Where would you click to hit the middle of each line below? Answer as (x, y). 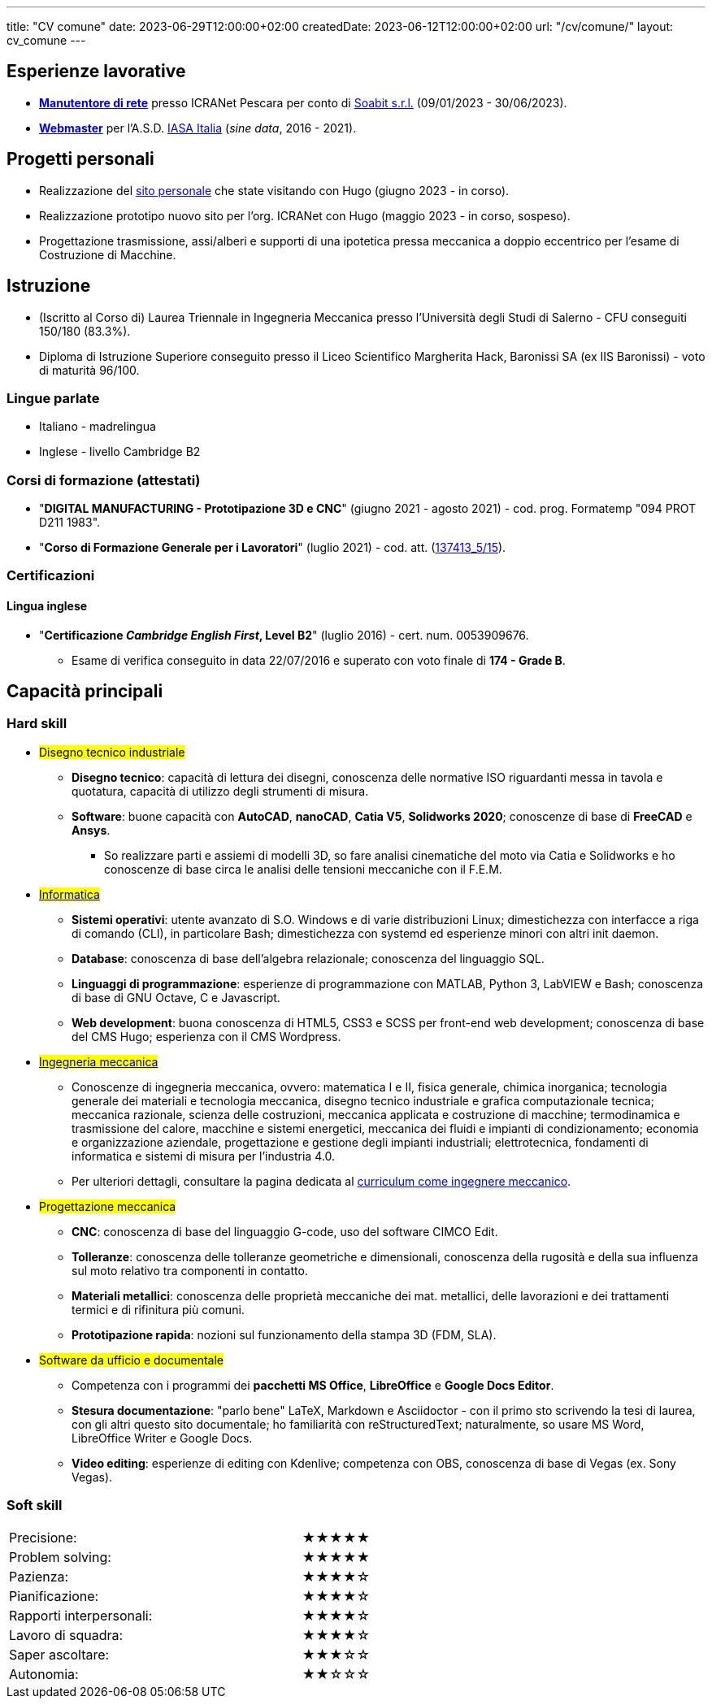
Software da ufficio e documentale (132, 1360)
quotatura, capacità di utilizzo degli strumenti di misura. (220, 791)
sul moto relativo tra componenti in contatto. (190, 1270)
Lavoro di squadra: (66, 1635)
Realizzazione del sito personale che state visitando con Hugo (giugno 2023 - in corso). (274, 190)
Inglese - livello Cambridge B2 (120, 452)
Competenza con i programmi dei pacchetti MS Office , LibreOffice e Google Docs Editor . (313, 1385)
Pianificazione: (54, 1596)
